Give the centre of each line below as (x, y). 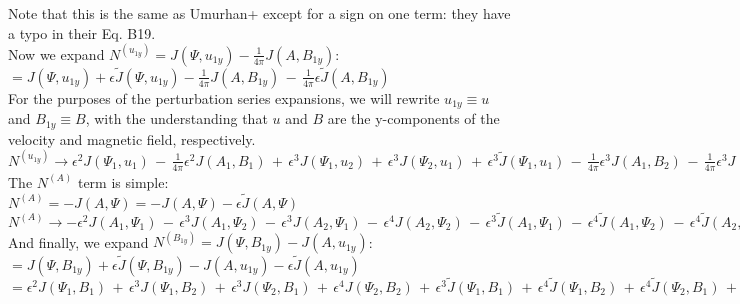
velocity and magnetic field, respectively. (132, 138)
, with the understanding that (176, 118)
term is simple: (123, 181)
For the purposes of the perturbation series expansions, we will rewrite (224, 97)
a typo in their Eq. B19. (82, 32)
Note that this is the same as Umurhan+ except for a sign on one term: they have (259, 13)
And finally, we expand (78, 241)
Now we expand (56, 53)
